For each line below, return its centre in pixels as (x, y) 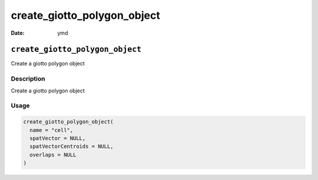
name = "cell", (52, 130)
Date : (18, 33)
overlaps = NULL (53, 155)
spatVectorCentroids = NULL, (72, 146)
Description (28, 79)
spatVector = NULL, (58, 138)
